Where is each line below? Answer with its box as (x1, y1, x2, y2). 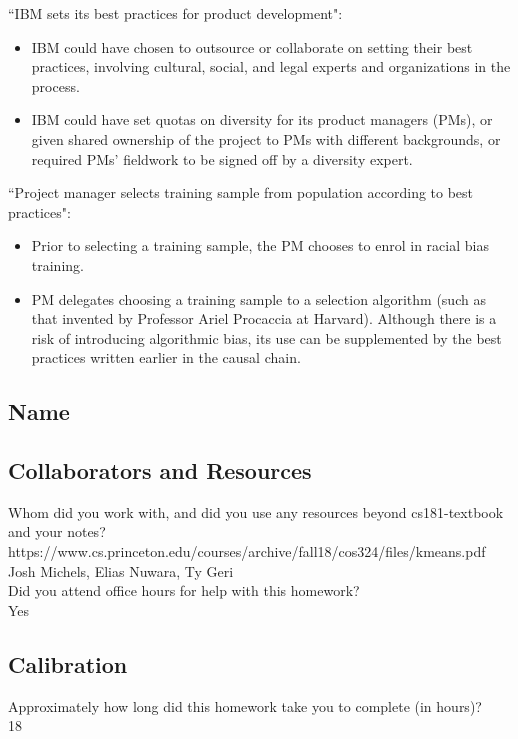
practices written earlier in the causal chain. (31, 347, 301, 368)
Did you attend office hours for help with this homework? (8, 580, 360, 601)
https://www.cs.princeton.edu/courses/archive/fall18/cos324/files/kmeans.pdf (8, 541, 486, 562)
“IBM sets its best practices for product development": (8, 3, 343, 23)
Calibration (8, 648, 128, 679)
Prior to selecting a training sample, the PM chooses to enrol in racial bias (31, 235, 489, 256)
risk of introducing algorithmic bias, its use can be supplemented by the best (31, 327, 502, 348)
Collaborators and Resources (8, 455, 312, 486)
